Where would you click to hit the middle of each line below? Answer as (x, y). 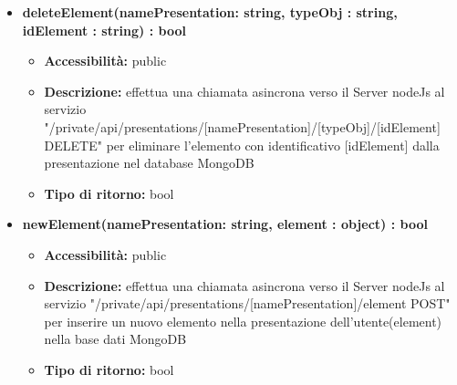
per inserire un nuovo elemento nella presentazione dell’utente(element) (243, 321)
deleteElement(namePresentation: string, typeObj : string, (210, 12)
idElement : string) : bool (104, 30)
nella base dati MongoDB (115, 339)
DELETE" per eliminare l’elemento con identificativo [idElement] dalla (242, 145)
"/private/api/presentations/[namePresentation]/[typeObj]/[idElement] (242, 126)
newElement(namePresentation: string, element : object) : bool (225, 224)
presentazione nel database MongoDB (149, 163)
